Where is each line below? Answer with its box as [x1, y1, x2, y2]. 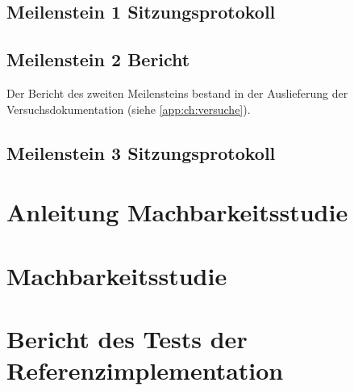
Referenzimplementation [6, 354, 284, 387]
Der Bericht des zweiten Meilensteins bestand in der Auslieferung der [6, 84, 348, 101]
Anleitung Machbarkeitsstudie [6, 195, 348, 229]
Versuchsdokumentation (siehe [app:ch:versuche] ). [6, 100, 251, 117]
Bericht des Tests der [6, 322, 248, 355]
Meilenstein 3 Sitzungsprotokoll [6, 140, 276, 165]
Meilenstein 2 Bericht [6, 47, 190, 72]
